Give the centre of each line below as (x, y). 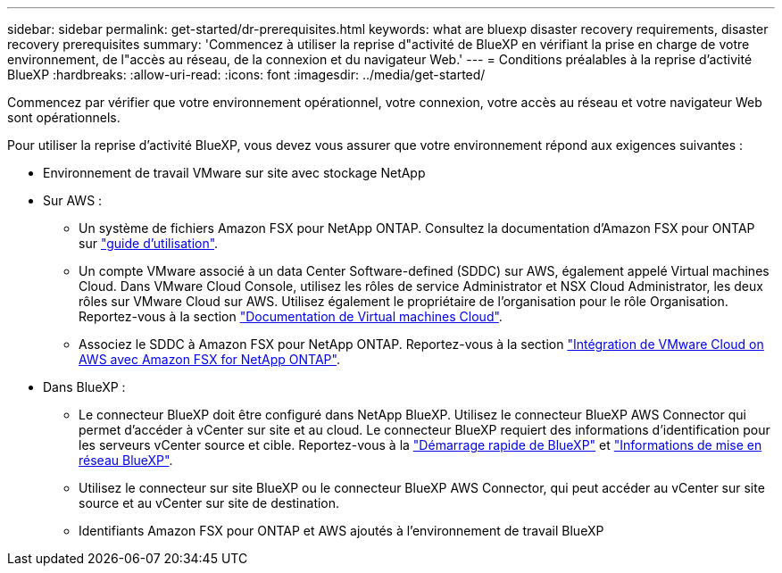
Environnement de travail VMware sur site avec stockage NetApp (234, 173)
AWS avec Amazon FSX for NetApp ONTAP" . (209, 359)
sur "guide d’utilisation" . (149, 243)
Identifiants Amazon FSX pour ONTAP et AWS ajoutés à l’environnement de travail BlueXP (341, 531)
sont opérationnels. (64, 117)
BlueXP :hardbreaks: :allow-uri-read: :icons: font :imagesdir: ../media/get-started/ (246, 75)
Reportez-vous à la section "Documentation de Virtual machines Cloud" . (291, 316)
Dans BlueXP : (84, 387)
